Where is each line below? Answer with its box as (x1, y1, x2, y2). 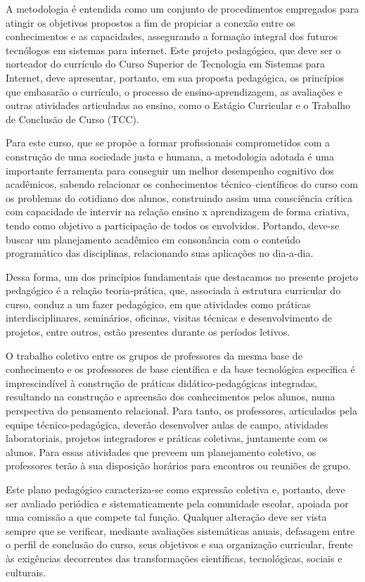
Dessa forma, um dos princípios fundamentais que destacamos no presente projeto (6, 269, 359, 284)
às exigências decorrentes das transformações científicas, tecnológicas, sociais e (6, 550, 342, 565)
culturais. (6, 564, 46, 579)
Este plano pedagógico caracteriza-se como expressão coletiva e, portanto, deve (6, 482, 345, 496)
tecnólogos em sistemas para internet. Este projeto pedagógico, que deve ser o (6, 42, 341, 57)
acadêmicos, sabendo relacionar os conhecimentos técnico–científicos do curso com (6, 177, 359, 191)
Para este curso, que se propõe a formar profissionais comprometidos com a (6, 135, 331, 150)
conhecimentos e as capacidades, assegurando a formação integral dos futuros (6, 29, 338, 44)
